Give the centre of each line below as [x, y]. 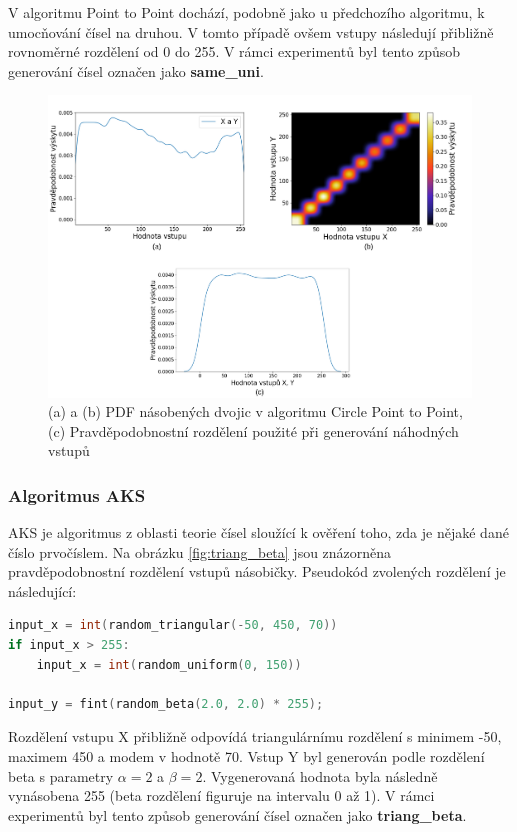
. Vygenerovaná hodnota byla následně [320, 775]
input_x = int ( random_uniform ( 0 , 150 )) [169, 664]
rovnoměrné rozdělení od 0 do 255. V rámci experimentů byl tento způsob [234, 51]
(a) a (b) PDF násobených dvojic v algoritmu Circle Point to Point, [255, 411]
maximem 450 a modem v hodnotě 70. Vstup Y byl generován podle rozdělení [246, 756]
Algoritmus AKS [77, 494]
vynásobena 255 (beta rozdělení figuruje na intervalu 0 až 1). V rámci [221, 795]
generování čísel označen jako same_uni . [136, 70]
